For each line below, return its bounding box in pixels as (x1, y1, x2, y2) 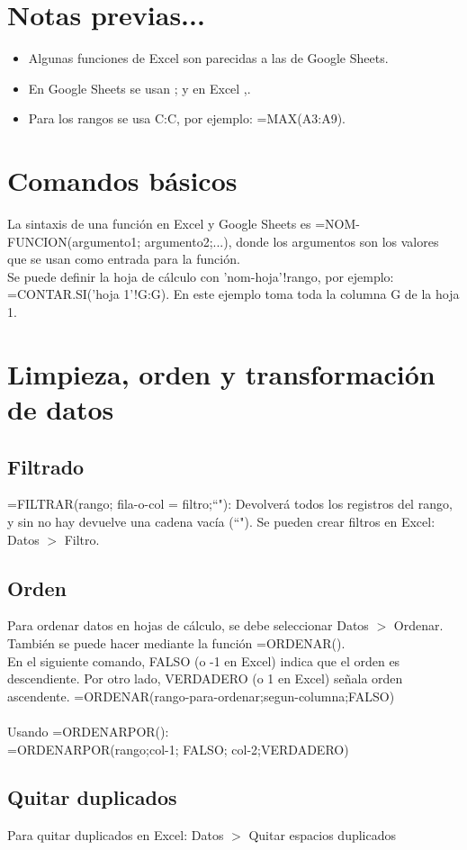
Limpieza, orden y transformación (7, 355, 436, 392)
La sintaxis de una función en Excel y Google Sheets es (7, 214, 311, 233)
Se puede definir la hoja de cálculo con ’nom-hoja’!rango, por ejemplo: (7, 267, 394, 285)
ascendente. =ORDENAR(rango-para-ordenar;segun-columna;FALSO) (7, 686, 395, 705)
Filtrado (7, 452, 85, 480)
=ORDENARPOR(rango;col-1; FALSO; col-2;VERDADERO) (7, 739, 349, 758)
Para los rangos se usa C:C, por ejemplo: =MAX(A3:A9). (28, 109, 346, 128)
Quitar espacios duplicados (248, 826, 396, 845)
